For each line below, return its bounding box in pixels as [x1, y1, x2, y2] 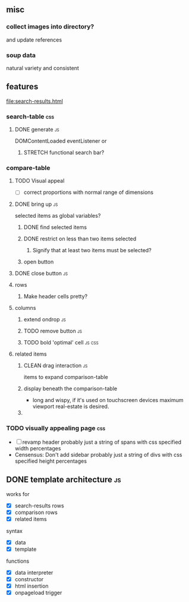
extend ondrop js [23, 316, 67, 323]
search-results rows [14, 502, 64, 509]
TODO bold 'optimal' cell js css [23, 339, 99, 346]
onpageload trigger [14, 589, 62, 597]
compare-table [6, 164, 51, 172]
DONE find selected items [23, 224, 87, 231]
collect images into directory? [6, 23, 94, 31]
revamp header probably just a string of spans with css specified [22, 438, 182, 446]
